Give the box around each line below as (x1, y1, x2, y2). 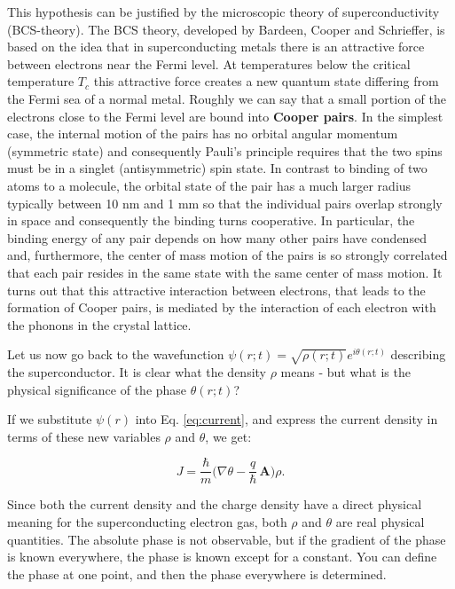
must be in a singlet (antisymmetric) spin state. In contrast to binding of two (7, 159, 428, 177)
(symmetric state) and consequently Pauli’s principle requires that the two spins (7, 141, 443, 160)
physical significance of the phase (7, 380, 187, 398)
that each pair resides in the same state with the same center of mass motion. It (7, 263, 443, 281)
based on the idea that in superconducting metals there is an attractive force (7, 37, 425, 56)
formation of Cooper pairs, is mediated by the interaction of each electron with (7, 298, 436, 317)
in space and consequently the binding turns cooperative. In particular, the (7, 211, 415, 230)
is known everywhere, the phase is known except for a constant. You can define (7, 547, 437, 566)
